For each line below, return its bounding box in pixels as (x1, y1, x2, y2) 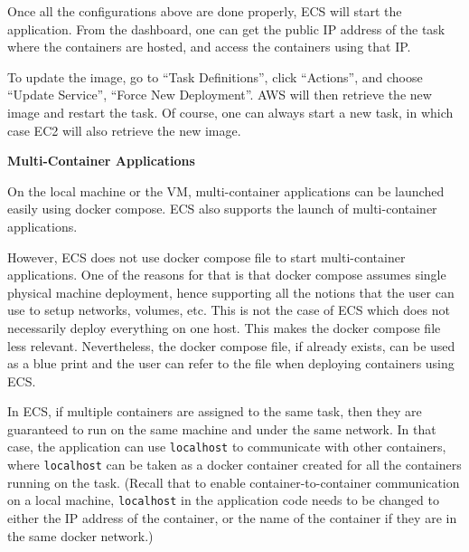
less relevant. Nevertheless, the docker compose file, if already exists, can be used (7, 336, 455, 355)
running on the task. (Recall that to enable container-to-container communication (7, 472, 460, 491)
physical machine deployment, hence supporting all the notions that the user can (7, 282, 455, 301)
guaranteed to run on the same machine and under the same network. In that (7, 419, 436, 438)
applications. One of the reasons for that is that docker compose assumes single (7, 265, 446, 284)
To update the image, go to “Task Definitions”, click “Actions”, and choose (7, 67, 423, 86)
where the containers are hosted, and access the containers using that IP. (7, 37, 411, 56)
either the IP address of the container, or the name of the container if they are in (7, 509, 457, 528)
